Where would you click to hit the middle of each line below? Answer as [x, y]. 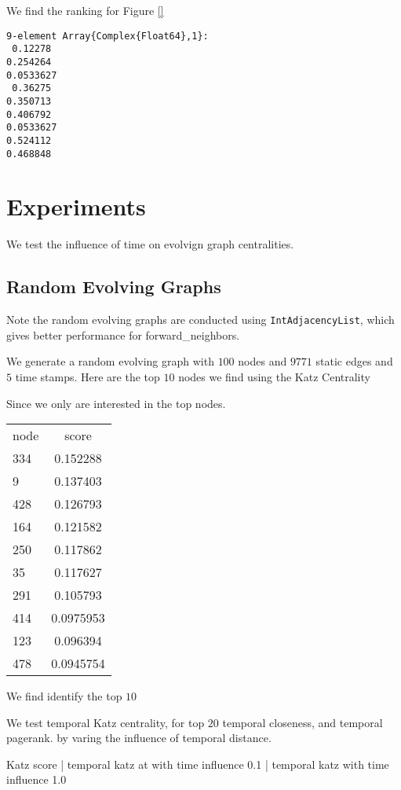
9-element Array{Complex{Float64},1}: [108, 36]
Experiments [76, 206]
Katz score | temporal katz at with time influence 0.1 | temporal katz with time [198, 764]
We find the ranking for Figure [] [85, 10]
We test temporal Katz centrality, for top [106, 722]
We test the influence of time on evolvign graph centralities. [150, 244]
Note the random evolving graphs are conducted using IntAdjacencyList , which [200, 320]
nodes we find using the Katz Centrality [274, 376]
